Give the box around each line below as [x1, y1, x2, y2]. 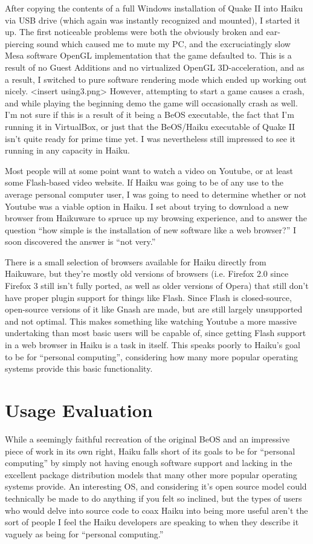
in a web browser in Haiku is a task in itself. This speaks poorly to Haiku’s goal [5, 338, 300, 351]
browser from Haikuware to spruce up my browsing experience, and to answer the [5, 212, 307, 224]
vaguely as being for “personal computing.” [5, 527, 164, 540]
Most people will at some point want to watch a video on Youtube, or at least [5, 164, 294, 176]
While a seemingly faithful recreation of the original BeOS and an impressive [5, 432, 290, 445]
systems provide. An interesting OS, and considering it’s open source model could [5, 480, 307, 493]
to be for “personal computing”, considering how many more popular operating [5, 350, 298, 363]
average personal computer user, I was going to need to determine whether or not [5, 187, 307, 200]
